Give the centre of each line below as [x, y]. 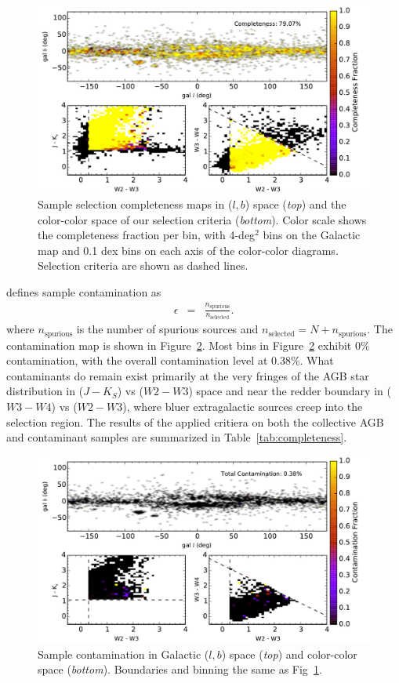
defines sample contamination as [84, 292]
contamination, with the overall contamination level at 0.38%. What [170, 360]
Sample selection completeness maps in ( [135, 204]
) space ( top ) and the [296, 204]
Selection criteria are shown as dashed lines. [143, 265]
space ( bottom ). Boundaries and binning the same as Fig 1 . [180, 669]
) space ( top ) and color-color [289, 654]
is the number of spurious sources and [167, 329]
